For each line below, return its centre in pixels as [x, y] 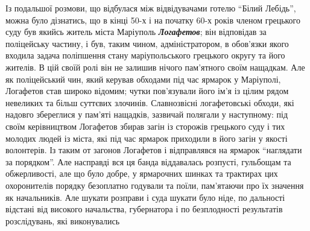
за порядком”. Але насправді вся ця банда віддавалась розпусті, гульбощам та [148, 161]
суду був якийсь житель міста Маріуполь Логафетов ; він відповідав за [136, 32]
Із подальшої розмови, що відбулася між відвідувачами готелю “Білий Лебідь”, [151, 8]
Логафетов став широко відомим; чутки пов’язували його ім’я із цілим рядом [147, 91]
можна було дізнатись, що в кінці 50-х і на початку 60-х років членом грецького [153, 20]
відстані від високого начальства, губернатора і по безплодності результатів [144, 209]
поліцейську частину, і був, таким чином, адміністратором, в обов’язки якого [147, 43]
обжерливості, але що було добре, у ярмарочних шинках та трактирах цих [142, 173]
